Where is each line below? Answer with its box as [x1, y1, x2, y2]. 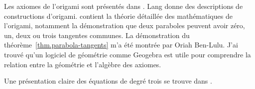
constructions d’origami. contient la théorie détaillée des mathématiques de [4, 10, 233, 21]
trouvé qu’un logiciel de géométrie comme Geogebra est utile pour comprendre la [4, 49, 251, 59]
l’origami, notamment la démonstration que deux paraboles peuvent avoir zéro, [4, 20, 245, 31]
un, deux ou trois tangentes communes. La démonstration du [4, 30, 190, 40]
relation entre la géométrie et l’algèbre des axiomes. [4, 59, 161, 69]
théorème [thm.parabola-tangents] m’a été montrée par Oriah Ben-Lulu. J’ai [4, 40, 238, 50]
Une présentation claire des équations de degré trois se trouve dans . [4, 76, 212, 86]
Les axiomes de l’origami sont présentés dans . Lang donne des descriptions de [4, 1, 243, 11]
